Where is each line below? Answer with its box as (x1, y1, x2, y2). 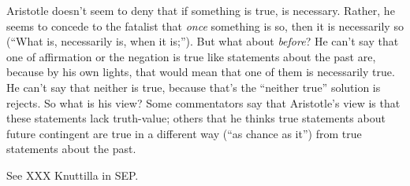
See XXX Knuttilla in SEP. (6, 166, 139, 183)
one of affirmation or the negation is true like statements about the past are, (6, 48, 376, 64)
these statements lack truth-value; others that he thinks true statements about (6, 110, 386, 126)
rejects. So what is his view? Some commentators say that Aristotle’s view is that (6, 94, 401, 111)
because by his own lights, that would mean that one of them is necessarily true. (6, 64, 395, 80)
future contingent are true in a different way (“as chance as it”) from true (6, 125, 362, 141)
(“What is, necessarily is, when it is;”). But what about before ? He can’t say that (6, 33, 399, 49)
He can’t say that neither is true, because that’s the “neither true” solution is (6, 78, 381, 95)
